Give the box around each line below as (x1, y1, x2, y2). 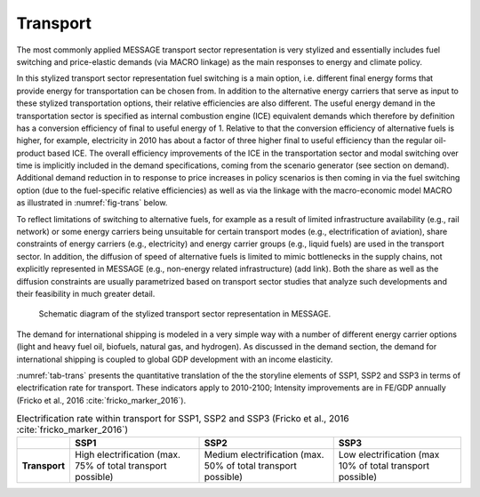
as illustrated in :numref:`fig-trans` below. (16, 197, 168, 208)
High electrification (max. (75, 449, 181, 461)
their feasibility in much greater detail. (16, 288, 156, 299)
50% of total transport (204, 460, 297, 472)
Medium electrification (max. (204, 449, 324, 461)
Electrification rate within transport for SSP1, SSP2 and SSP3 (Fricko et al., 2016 (16, 413, 350, 425)
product (16, 148, 46, 158)
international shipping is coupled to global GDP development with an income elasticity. (16, 354, 333, 365)
